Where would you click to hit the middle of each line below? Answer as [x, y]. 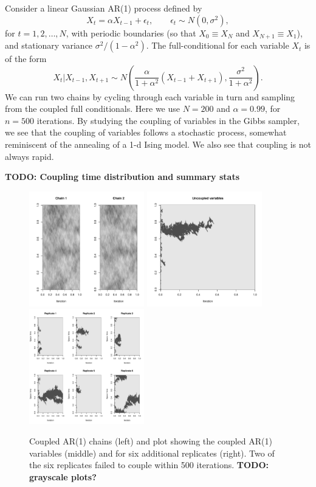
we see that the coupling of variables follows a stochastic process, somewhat [146, 132]
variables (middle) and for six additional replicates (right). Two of [152, 453]
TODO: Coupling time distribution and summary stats [122, 177]
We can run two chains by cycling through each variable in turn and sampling [150, 96]
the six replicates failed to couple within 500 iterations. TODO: [149, 465]
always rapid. [29, 156]
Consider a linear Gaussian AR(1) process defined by [104, 8]
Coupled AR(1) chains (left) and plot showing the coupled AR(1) [151, 440]
